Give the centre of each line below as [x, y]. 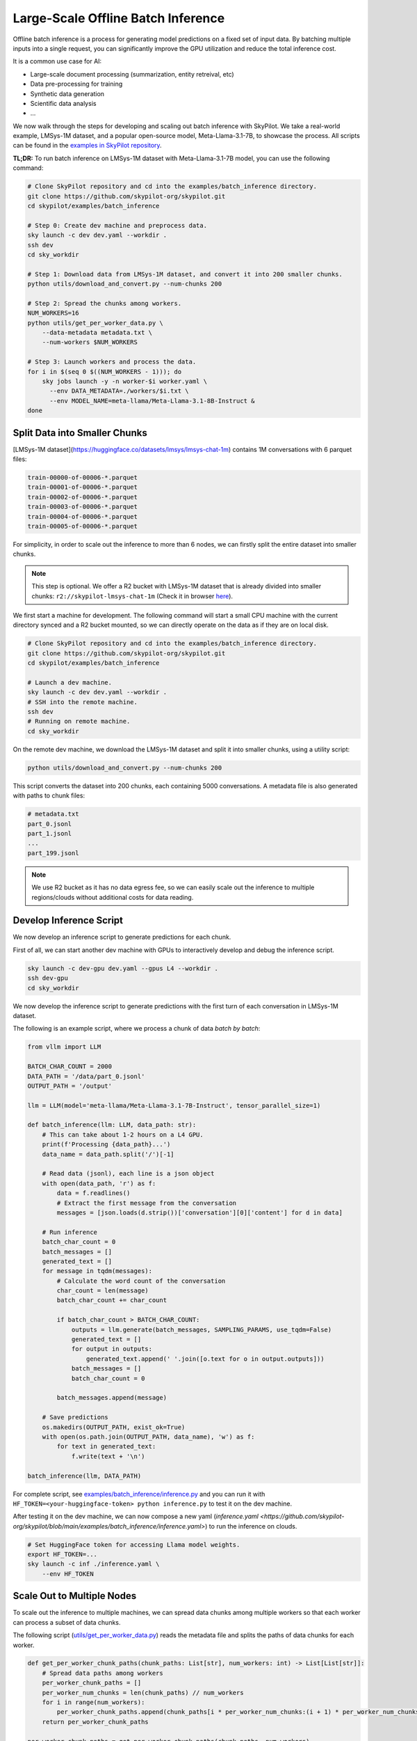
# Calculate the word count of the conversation [141, 1281]
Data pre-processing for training [76, 84]
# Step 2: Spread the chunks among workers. [105, 303]
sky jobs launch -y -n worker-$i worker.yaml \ [125, 382]
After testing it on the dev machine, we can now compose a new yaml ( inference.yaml [136, 1516]
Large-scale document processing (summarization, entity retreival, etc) [132, 74]
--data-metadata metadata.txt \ [97, 333]
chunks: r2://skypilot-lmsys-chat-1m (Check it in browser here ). [132, 596]
